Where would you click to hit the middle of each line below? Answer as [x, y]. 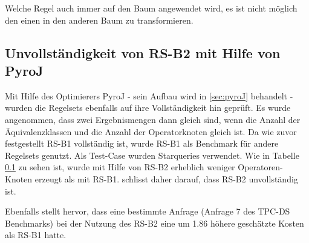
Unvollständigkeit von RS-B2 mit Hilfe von [143, 52]
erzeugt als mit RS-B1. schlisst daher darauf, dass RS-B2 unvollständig [166, 178]
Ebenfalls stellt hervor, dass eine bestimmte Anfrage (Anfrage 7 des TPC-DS [148, 211]
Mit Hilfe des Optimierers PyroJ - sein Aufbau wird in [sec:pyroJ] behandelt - [149, 95]
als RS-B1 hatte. [36, 235]
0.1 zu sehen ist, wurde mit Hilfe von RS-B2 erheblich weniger [120, 167]
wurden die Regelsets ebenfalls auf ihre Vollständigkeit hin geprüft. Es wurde [148, 108]
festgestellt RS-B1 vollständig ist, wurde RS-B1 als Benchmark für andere [142, 143]
